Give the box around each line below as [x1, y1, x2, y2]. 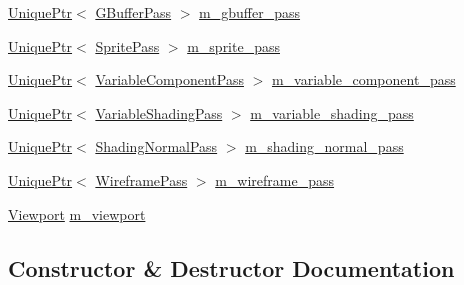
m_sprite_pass [187, 35, 280, 56]
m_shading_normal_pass [245, 136, 404, 157]
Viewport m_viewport [8, 203, 146, 224]
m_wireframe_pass [215, 169, 335, 190]
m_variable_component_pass [271, 69, 456, 90]
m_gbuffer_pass [199, 2, 301, 22]
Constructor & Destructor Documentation [8, 252, 455, 283]
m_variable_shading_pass [250, 102, 414, 123]
